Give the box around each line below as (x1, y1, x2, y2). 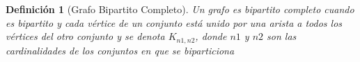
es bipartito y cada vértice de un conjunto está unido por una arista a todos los (6, 15, 343, 30)
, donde (195, 29, 227, 43)
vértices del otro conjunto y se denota (6, 29, 165, 43)
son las (267, 29, 297, 43)
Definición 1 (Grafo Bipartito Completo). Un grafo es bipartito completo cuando (6, 2, 354, 16)
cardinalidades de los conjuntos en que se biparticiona (6, 43, 235, 57)
